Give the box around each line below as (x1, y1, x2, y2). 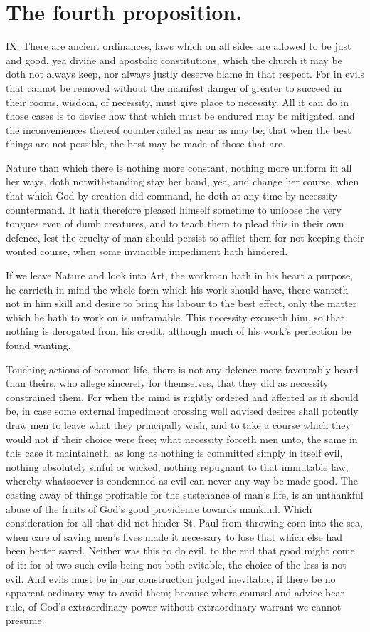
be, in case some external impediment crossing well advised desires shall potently (6, 403, 359, 418)
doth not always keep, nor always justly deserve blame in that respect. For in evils (6, 66, 365, 81)
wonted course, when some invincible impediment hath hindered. (6, 244, 288, 259)
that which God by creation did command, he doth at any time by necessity (6, 188, 338, 203)
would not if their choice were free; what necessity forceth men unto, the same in (6, 431, 358, 446)
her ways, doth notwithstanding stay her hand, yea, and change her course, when (6, 174, 359, 189)
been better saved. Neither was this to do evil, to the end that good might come (6, 543, 355, 558)
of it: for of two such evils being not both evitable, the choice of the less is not (6, 556, 347, 571)
